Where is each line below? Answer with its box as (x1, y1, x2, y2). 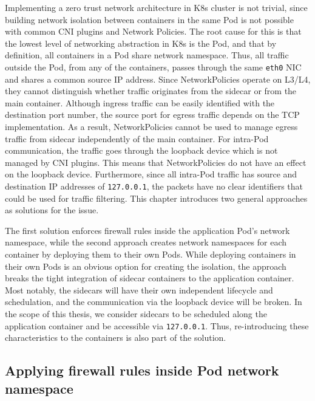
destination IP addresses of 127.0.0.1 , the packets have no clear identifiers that (5, 179, 303, 192)
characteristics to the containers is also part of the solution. (5, 331, 226, 344)
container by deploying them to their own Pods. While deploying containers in (5, 248, 296, 260)
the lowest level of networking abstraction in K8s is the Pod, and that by (5, 36, 277, 49)
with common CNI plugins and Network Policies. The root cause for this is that (5, 25, 302, 38)
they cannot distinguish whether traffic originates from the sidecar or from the (5, 84, 297, 97)
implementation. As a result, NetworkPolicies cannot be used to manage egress (5, 120, 298, 132)
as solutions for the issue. (5, 204, 99, 216)
